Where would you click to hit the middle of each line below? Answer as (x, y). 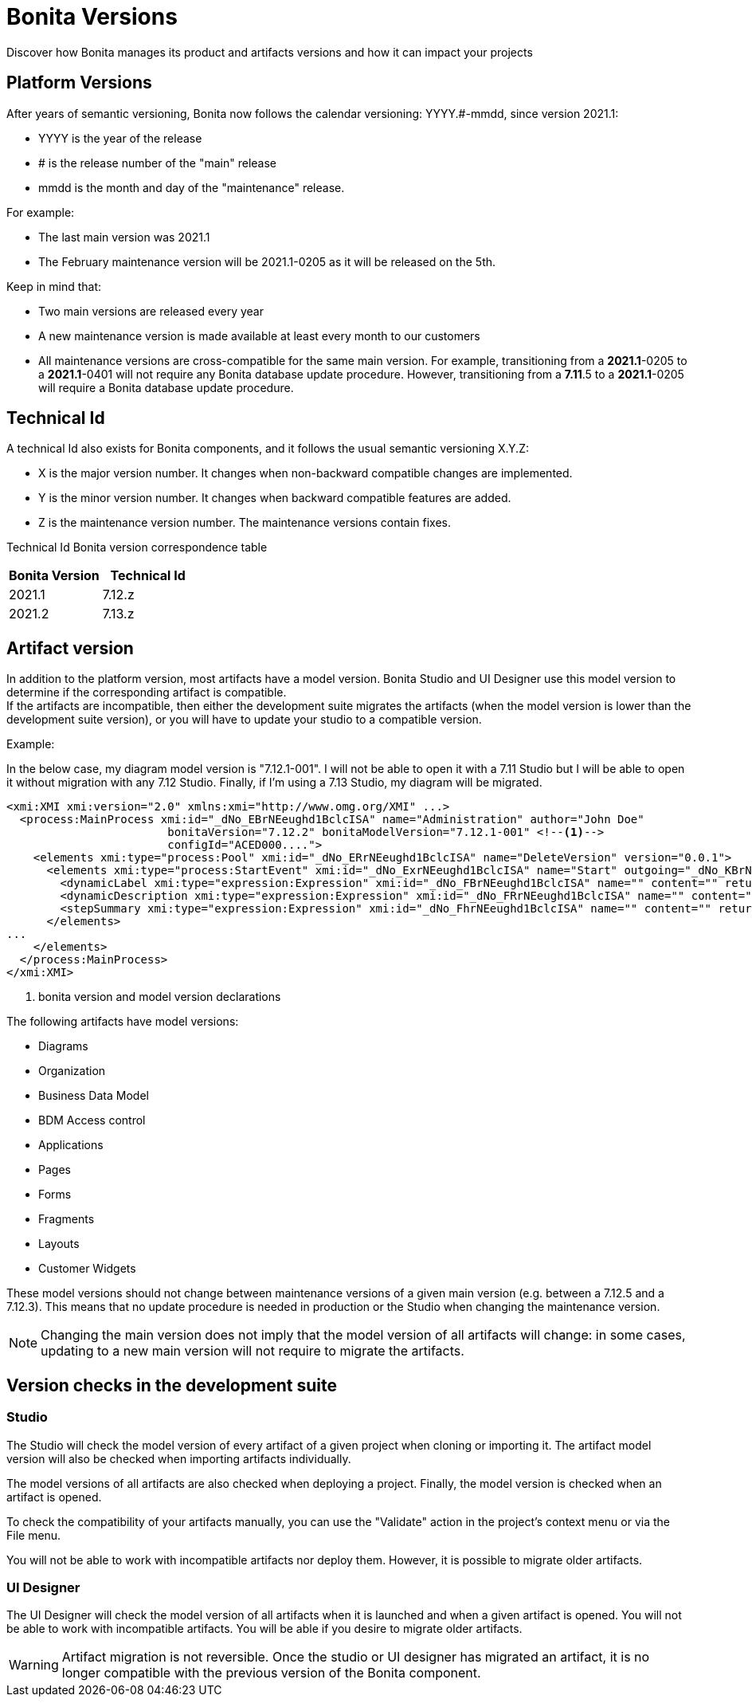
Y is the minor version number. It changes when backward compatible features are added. (275, 498)
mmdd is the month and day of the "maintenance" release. (192, 187)
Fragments (67, 1219)
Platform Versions (79, 83)
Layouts (59, 1244)
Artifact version (70, 648)
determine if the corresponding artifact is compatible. (147, 693)
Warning (34, 1665)
